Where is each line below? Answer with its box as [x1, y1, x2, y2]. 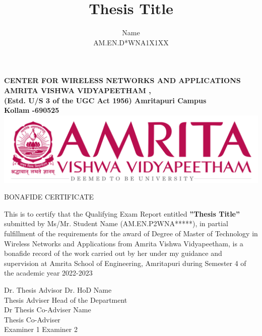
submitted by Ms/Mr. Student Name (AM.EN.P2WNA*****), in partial [4, 218, 228, 229]
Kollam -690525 [4, 105, 59, 115]
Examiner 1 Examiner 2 [4, 324, 78, 334]
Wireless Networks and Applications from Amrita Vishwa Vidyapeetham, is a [4, 238, 243, 248]
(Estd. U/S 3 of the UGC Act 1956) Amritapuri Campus [4, 95, 207, 105]
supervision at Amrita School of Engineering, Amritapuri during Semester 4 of [4, 257, 246, 268]
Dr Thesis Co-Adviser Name [4, 304, 91, 315]
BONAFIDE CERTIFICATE [4, 191, 94, 202]
